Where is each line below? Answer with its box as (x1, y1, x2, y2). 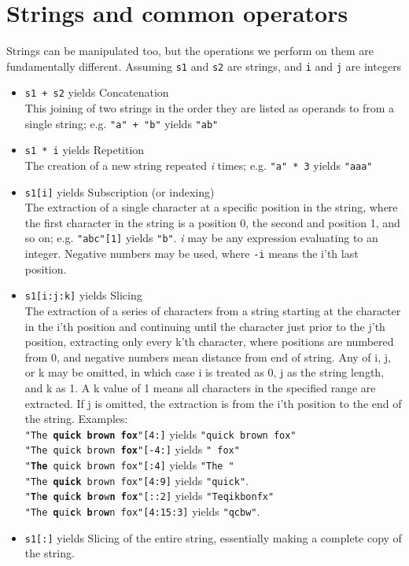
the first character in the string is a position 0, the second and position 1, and (24, 214, 400, 230)
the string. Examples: (24, 410, 128, 427)
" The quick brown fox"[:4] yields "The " (24, 457, 234, 473)
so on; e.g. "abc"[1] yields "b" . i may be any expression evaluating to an (24, 230, 378, 246)
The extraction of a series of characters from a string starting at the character (24, 303, 401, 318)
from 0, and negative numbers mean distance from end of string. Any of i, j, (24, 348, 391, 365)
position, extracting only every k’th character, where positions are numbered (24, 333, 394, 350)
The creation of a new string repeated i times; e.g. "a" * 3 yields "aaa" (24, 156, 373, 173)
